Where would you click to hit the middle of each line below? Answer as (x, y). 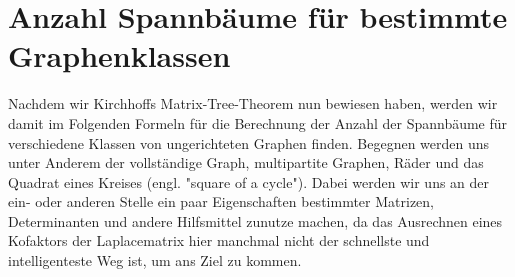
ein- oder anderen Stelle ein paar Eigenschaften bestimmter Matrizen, (221, 201)
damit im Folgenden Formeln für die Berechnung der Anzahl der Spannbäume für (258, 122)
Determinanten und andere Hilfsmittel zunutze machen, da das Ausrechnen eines (255, 220)
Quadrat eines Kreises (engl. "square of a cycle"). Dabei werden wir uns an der (249, 181)
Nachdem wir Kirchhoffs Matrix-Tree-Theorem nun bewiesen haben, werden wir (253, 103)
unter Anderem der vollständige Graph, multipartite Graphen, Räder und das (246, 162)
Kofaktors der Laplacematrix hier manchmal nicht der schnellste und (219, 240)
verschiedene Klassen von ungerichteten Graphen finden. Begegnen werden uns (249, 142)
